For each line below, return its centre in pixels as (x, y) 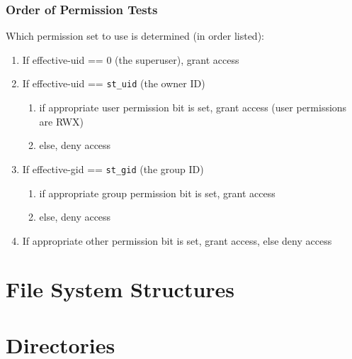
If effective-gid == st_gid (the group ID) (113, 169)
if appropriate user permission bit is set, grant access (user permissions (193, 107)
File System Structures (120, 289)
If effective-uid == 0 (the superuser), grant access (131, 59)
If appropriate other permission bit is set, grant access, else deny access (177, 240)
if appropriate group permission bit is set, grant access (157, 193)
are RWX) (62, 121)
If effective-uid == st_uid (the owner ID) (114, 83)
